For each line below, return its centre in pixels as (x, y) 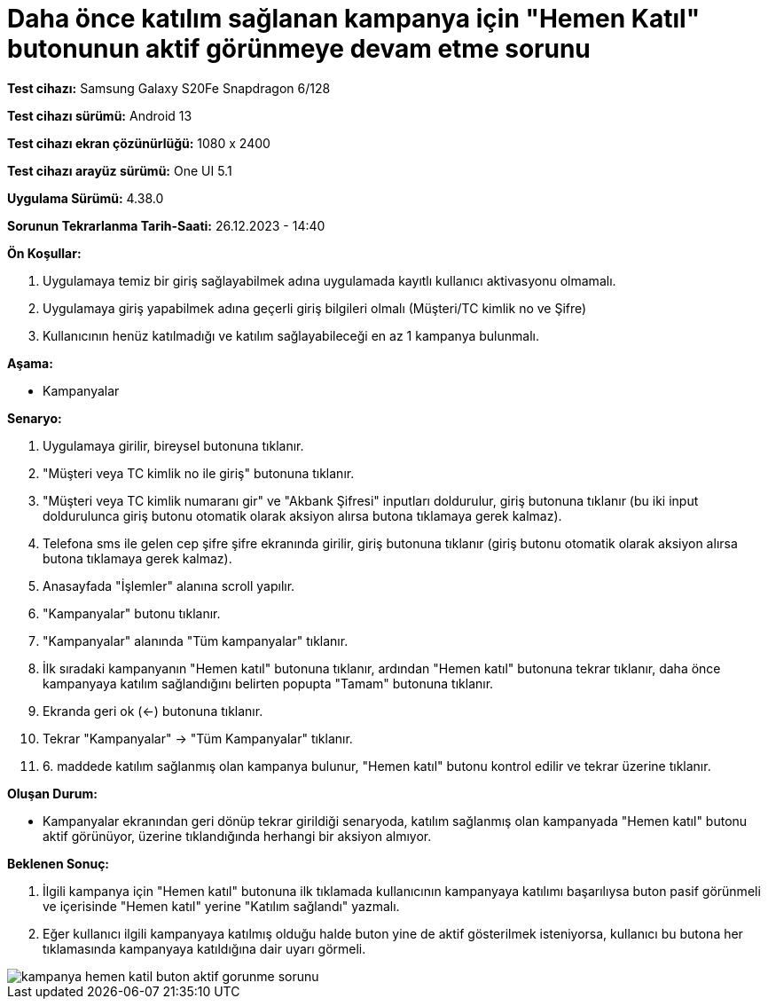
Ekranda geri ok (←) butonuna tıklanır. (153, 711)
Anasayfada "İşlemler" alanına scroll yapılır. (169, 586)
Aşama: (30, 363)
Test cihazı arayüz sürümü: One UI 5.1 (120, 170)
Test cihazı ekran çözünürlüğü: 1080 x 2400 (139, 143)
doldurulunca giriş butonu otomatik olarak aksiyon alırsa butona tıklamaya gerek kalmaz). (302, 515)
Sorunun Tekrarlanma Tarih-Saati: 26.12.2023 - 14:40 (166, 225)
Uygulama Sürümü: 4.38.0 (86, 198)
